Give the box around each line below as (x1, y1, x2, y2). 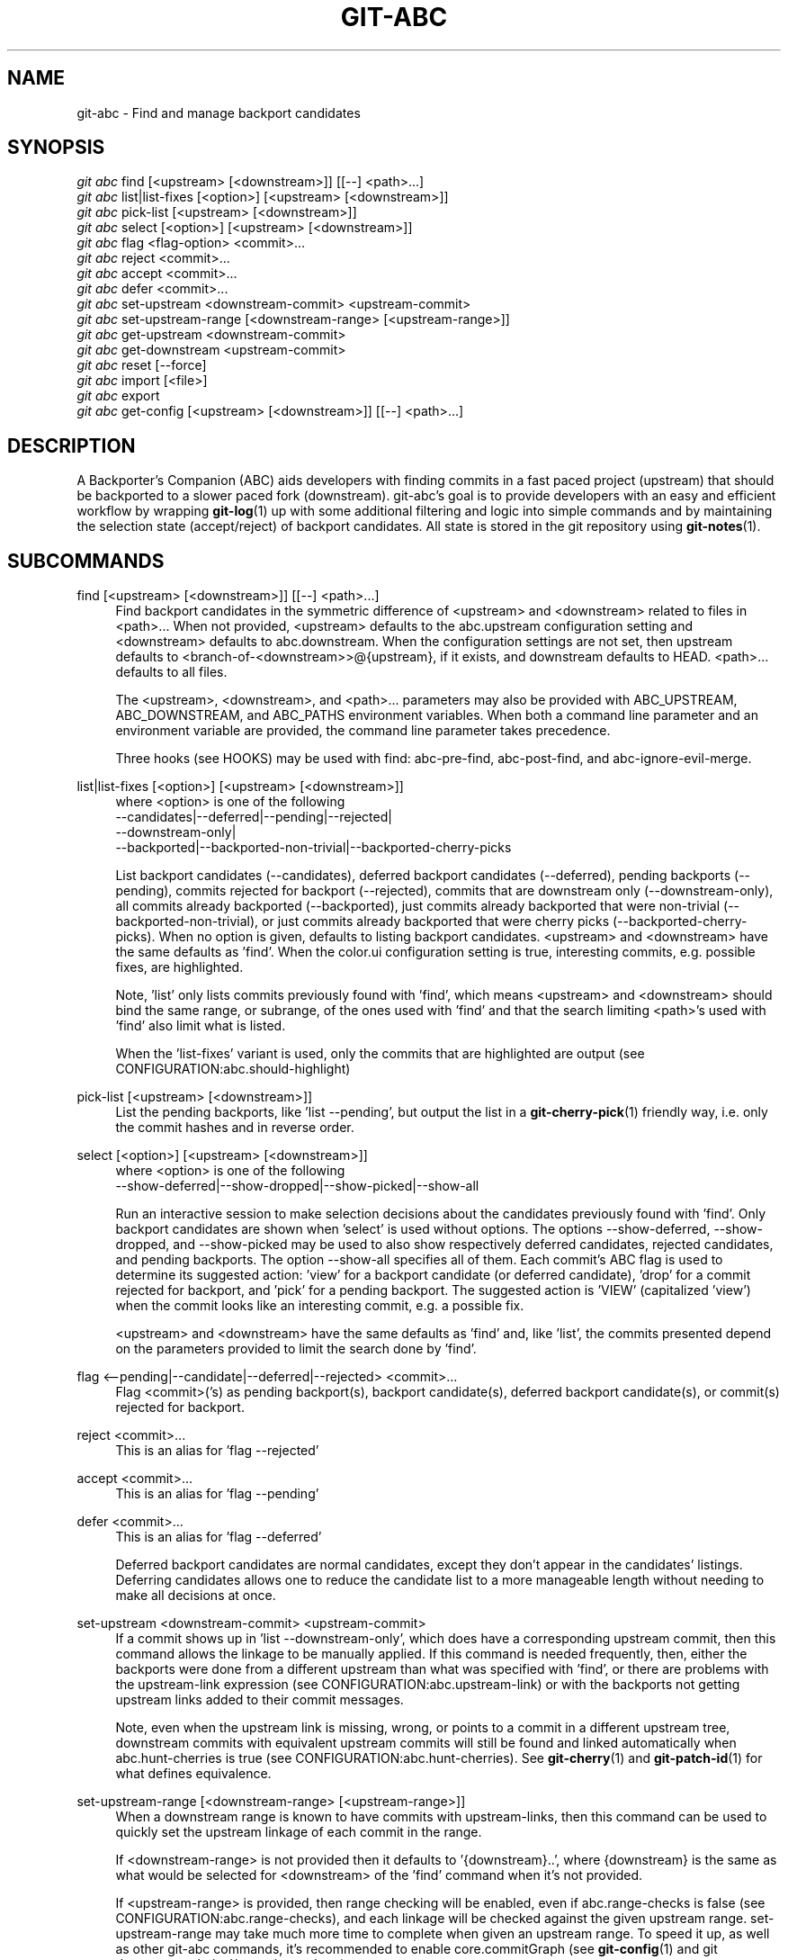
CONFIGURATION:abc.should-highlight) (115, 1061, 351, 1077)
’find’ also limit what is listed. (115, 1018, 286, 1034)
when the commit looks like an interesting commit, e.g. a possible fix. (115, 1298, 524, 1314)
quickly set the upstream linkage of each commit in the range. (115, 1824, 482, 1840)
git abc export (76, 388, 160, 404)
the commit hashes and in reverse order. (115, 1119, 354, 1136)
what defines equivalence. (115, 1766, 272, 1782)
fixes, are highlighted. (115, 959, 244, 976)
